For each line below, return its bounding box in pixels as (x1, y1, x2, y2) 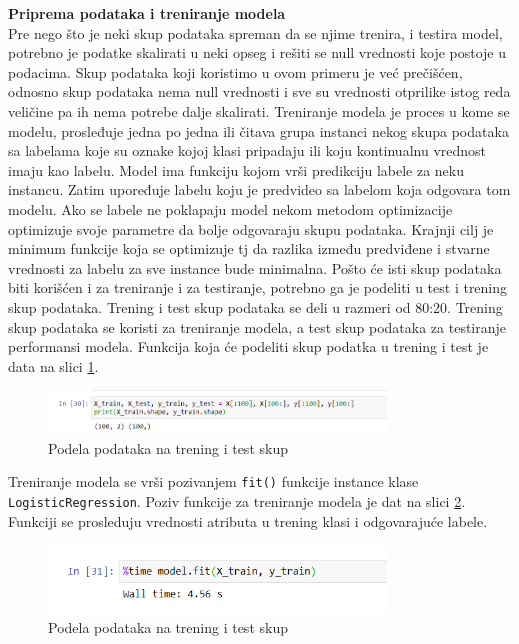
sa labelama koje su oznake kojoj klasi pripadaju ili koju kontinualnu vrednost (8, 140, 487, 161)
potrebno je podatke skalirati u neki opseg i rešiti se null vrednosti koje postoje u (8, 42, 507, 63)
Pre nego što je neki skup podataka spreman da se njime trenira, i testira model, (8, 22, 503, 43)
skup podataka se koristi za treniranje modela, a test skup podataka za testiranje (8, 316, 507, 337)
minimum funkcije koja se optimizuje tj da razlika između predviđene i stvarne (8, 238, 490, 259)
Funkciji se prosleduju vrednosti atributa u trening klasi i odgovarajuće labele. (8, 510, 488, 531)
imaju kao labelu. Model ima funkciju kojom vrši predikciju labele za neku (8, 159, 464, 180)
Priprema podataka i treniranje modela (8, 3, 286, 23)
